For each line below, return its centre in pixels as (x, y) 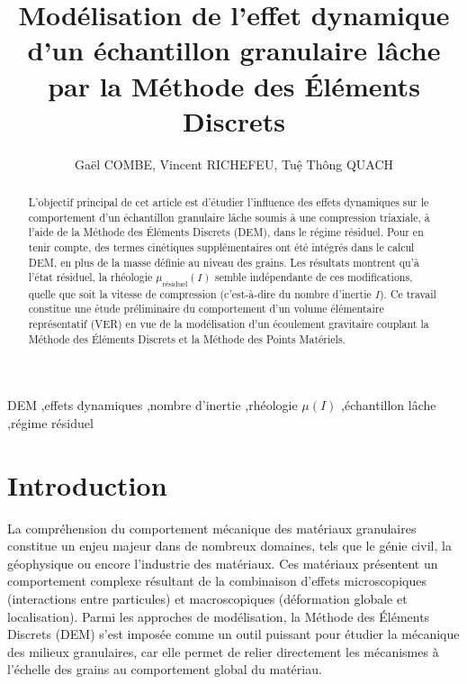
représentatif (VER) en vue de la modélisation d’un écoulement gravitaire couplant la (229, 324)
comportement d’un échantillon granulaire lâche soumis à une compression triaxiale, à (229, 217)
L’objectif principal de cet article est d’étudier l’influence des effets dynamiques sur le (229, 202)
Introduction (87, 484)
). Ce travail (408, 293)
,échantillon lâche (389, 405)
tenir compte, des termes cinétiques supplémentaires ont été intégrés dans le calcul (221, 247)
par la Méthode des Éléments (234, 85)
